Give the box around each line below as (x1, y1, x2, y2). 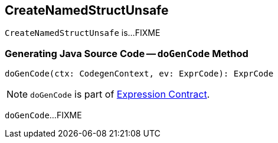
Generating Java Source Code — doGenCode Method (5, 47, 248, 59)
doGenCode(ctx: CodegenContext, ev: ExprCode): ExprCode (5, 69, 274, 79)
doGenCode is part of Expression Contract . (30, 88, 210, 101)
